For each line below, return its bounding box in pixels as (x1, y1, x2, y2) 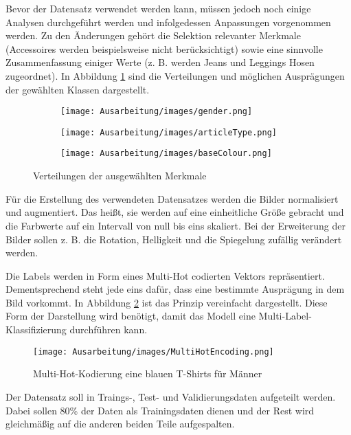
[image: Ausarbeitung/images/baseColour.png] (60, 148, 272, 159)
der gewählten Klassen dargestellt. (5, 82, 150, 96)
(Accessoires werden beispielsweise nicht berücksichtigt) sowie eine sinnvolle (5, 41, 323, 56)
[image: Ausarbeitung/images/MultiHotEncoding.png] (33, 346, 274, 357)
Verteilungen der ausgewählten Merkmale (33, 168, 207, 183)
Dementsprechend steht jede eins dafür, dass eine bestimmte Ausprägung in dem (5, 282, 345, 296)
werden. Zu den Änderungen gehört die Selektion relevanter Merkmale (5, 28, 301, 43)
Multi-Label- (258, 309, 312, 323)
